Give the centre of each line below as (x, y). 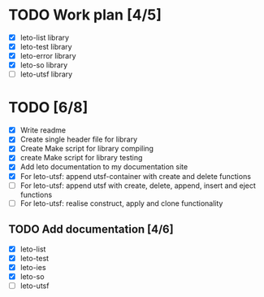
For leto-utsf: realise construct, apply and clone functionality (121, 203)
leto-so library (44, 65)
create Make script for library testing (81, 158)
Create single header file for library (79, 139)
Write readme (43, 130)
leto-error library (48, 56)
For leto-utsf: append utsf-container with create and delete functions (136, 176)
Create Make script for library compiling (87, 149)
